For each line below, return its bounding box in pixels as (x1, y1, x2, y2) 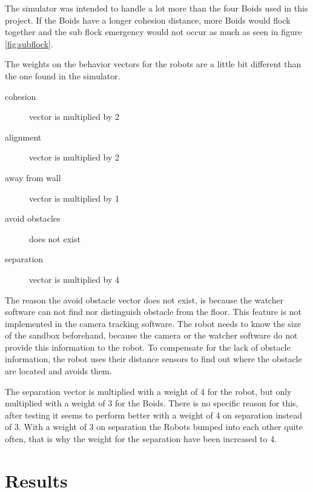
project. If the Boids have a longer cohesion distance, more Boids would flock (5, 13, 291, 26)
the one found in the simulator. (5, 69, 120, 82)
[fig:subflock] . (5, 37, 53, 50)
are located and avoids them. (5, 365, 112, 377)
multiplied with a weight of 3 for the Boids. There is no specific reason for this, (5, 397, 298, 409)
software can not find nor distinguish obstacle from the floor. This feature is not (5, 305, 301, 318)
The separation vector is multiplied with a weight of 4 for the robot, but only (5, 385, 292, 397)
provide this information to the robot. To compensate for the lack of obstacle (5, 340, 291, 353)
